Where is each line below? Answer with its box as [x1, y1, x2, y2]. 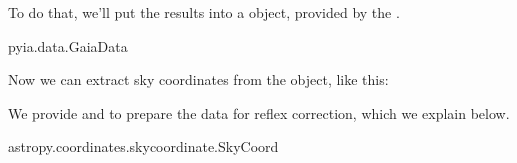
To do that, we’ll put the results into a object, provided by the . [8, 2, 400, 22]
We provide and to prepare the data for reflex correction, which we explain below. [8, 102, 510, 123]
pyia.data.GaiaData [8, 35, 128, 56]
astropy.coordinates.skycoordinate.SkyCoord [8, 136, 279, 157]
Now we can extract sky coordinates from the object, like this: [8, 69, 389, 90]
